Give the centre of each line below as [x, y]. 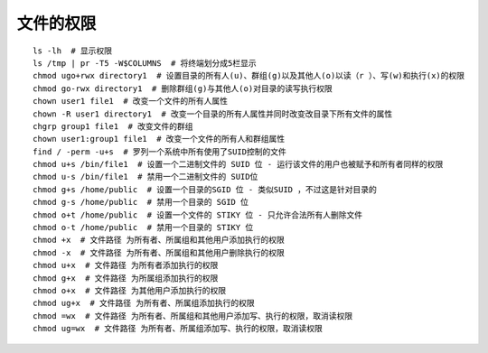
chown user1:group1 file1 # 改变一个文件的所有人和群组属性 [159, 139]
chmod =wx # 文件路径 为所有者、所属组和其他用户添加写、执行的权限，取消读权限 [192, 316]
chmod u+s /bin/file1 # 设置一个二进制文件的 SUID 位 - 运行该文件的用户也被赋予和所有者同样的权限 [238, 164]
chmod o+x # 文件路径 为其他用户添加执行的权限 [130, 290]
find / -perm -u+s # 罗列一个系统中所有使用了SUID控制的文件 [160, 152]
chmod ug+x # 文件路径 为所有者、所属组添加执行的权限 [144, 303]
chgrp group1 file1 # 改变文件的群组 [113, 126]
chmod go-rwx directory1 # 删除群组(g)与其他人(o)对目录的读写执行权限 [183, 88]
